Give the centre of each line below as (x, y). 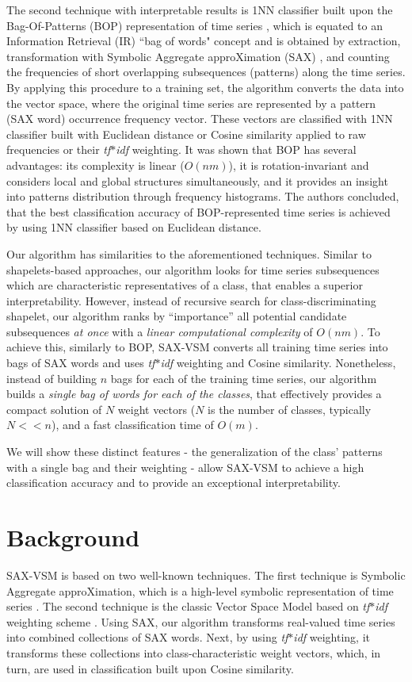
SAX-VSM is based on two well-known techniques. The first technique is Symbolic (206, 575)
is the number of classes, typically (290, 409)
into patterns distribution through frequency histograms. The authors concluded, (203, 196)
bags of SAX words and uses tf (81, 363)
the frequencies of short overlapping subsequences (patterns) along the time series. (206, 72)
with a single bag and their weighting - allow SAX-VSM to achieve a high (185, 467)
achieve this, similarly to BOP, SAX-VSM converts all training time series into (197, 347)
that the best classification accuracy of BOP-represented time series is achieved (198, 211)
